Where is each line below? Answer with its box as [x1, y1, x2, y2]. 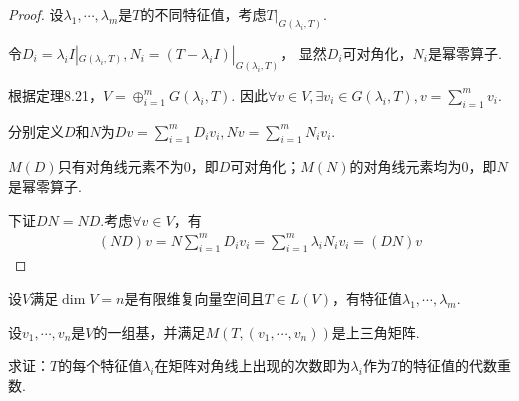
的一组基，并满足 [93, 321, 206, 342]
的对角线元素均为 [349, 156, 462, 177]
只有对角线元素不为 [57, 156, 184, 177]
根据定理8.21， [8, 84, 103, 105]
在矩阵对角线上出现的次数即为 [154, 355, 351, 376]
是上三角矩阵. [331, 321, 420, 342]
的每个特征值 [58, 355, 143, 376]
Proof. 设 [8, 4, 64, 24]
